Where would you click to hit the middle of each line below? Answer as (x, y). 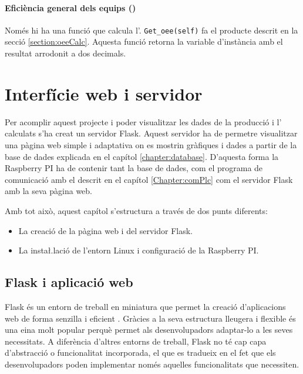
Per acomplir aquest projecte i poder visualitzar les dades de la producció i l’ (143, 121)
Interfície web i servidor (104, 93)
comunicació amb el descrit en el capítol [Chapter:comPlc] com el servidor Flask (149, 179)
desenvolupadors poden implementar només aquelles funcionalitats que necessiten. (152, 364)
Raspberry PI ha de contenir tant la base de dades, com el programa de (134, 168)
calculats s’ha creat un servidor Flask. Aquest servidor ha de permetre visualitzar (151, 133)
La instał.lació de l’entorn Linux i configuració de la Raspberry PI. (139, 250)
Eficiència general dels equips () (70, 7)
